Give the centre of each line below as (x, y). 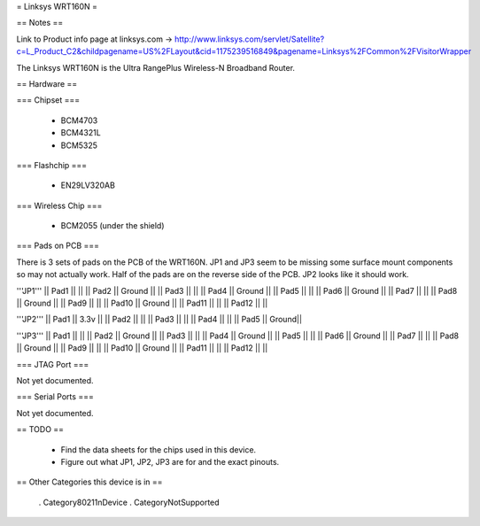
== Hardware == (47, 83)
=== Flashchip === (52, 165)
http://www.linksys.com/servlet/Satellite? (249, 39)
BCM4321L (81, 133)
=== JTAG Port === (53, 364)
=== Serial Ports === (55, 397)
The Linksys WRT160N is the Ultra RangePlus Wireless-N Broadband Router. (156, 67)
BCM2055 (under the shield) (112, 226)
